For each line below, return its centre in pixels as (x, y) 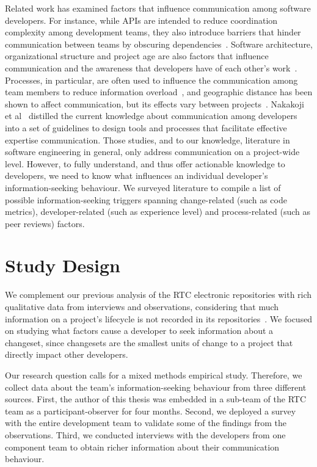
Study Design (63, 265)
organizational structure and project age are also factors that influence (137, 56)
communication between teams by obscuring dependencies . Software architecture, (159, 44)
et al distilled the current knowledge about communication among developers (151, 116)
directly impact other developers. (67, 354)
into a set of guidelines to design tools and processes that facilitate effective (146, 127)
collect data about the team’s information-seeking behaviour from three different (156, 387)
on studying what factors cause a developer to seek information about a (139, 331)
